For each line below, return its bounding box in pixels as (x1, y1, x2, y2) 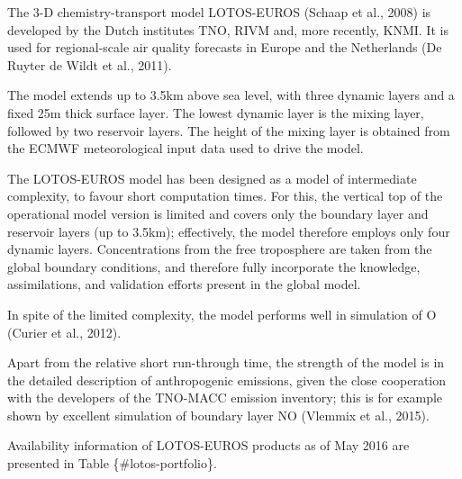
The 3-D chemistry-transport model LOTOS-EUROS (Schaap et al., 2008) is (7, 3, 431, 21)
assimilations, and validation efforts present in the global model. (7, 275, 361, 294)
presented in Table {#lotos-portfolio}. (7, 454, 217, 473)
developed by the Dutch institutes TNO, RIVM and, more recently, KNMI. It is (7, 20, 448, 39)
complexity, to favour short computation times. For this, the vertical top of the (7, 186, 443, 205)
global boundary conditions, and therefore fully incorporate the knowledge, (7, 257, 421, 276)
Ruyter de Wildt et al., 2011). (7, 55, 172, 74)
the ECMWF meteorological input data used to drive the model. (7, 139, 364, 158)
